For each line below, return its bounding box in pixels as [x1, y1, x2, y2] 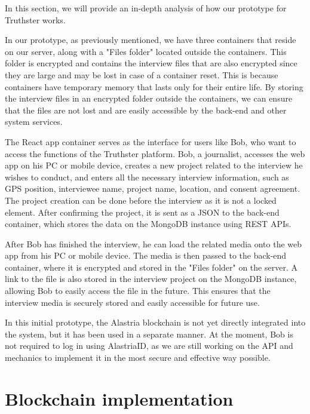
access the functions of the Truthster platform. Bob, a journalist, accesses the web [5, 147, 305, 160]
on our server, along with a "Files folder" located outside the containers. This [5, 45, 287, 57]
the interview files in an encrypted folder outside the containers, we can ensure [5, 92, 293, 105]
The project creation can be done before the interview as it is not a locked [5, 194, 277, 206]
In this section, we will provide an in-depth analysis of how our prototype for [5, 2, 287, 14]
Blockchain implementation [5, 386, 234, 410]
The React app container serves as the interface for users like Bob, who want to [5, 135, 296, 148]
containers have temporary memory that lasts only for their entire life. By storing [5, 80, 303, 93]
